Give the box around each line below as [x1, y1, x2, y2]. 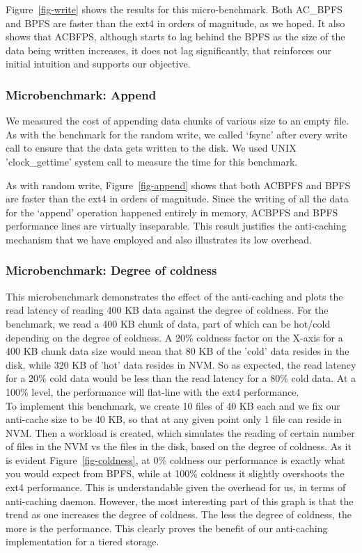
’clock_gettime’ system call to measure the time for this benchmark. [6, 154, 298, 168]
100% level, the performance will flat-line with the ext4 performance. [6, 384, 299, 399]
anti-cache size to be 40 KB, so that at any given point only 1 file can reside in [6, 412, 343, 426]
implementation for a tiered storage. [6, 534, 159, 549]
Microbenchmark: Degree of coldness [6, 262, 217, 279]
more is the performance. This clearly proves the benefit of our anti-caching [6, 520, 328, 535]
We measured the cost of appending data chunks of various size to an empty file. [6, 113, 349, 128]
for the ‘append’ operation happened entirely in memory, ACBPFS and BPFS [6, 205, 338, 219]
